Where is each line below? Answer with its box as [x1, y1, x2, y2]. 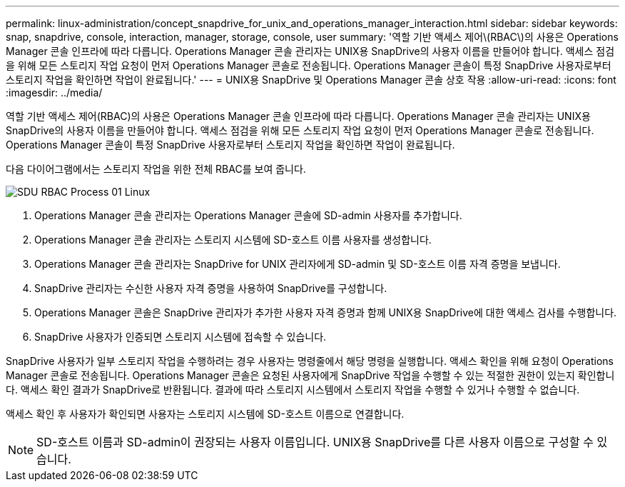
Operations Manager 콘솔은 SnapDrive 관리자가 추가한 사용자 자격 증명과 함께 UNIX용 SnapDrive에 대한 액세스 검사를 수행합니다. [34, 306, 617, 318]
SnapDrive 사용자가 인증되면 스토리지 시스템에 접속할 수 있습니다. [34, 331, 327, 343]
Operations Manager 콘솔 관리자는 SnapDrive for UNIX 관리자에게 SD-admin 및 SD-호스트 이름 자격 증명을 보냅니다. [34, 258, 561, 270]
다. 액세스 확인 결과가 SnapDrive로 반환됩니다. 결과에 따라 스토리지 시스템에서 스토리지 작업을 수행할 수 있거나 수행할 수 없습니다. [6, 383, 580, 396]
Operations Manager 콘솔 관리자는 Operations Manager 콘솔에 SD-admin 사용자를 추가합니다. [34, 209, 462, 221]
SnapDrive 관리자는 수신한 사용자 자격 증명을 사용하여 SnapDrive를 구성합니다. [34, 282, 387, 294]
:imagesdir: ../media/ [6, 86, 103, 99]
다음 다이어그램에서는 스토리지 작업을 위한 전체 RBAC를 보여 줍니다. [6, 163, 306, 175]
